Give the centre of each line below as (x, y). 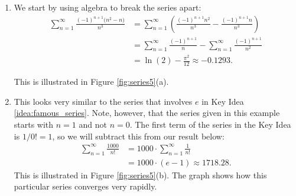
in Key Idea (223, 101)
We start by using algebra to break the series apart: (108, 7)
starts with (34, 124)
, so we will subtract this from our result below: (138, 136)
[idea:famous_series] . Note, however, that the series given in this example (147, 113)
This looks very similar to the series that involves (103, 101)
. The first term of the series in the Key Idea (210, 124)
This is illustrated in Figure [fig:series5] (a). (91, 82)
